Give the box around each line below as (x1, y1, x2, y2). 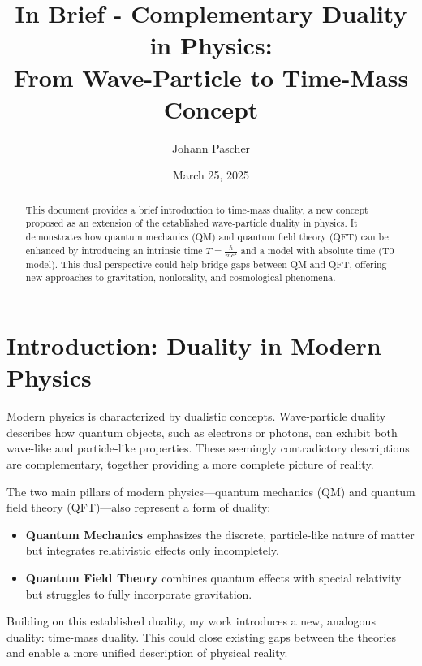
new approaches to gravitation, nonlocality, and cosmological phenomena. (25, 270, 336, 284)
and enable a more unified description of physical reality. (6, 644, 288, 661)
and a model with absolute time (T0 (240, 243, 394, 257)
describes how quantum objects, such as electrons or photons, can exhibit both (6, 423, 398, 440)
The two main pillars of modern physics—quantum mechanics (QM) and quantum (6, 482, 416, 500)
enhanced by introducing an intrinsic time (25, 243, 203, 257)
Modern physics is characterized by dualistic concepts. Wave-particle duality (6, 408, 386, 425)
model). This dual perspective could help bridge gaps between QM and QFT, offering (25, 257, 387, 270)
